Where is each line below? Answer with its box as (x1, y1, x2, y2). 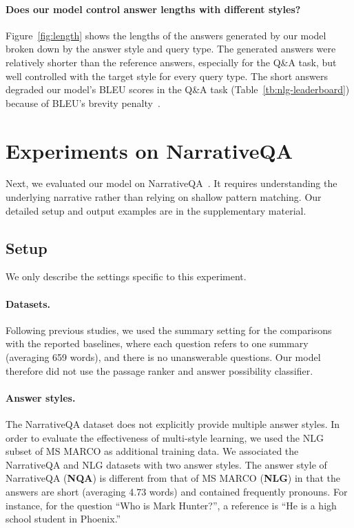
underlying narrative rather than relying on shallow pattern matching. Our (6, 190, 322, 204)
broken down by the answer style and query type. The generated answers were (6, 41, 336, 56)
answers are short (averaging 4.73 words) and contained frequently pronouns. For (6, 485, 348, 498)
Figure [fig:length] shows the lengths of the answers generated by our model (6, 28, 326, 42)
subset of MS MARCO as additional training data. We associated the (6, 444, 299, 458)
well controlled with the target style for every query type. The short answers (6, 68, 328, 83)
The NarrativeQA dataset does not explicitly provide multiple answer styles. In (6, 417, 340, 431)
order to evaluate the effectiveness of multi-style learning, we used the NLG (6, 430, 324, 444)
